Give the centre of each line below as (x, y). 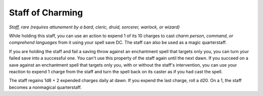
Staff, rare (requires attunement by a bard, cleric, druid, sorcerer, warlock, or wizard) (94, 27)
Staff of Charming (46, 13)
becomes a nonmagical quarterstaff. (46, 87)
